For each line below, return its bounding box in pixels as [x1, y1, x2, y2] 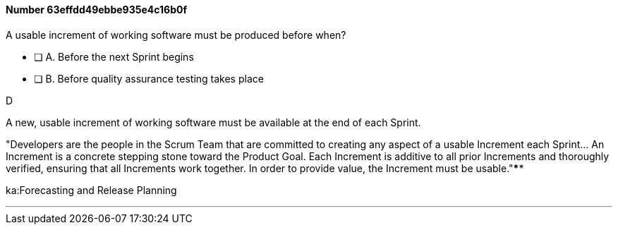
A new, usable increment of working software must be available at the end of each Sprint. [6, 116, 421, 128]
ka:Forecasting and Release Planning [6, 183, 177, 196]
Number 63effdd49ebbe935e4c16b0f [6, 4, 187, 16]
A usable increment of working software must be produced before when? [6, 28, 346, 41]
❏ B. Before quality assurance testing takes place [34, 72, 264, 85]
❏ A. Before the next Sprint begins [34, 50, 194, 63]
